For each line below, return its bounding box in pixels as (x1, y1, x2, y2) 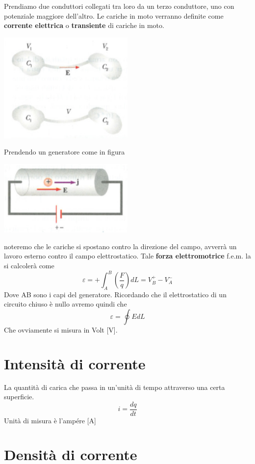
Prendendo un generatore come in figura (4, 147, 125, 157)
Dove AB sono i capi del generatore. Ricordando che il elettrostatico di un (4, 289, 227, 299)
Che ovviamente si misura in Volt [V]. (4, 325, 118, 335)
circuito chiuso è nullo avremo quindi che (4, 299, 127, 309)
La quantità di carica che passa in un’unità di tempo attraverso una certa (4, 382, 225, 392)
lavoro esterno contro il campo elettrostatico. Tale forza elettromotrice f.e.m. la (4, 251, 251, 261)
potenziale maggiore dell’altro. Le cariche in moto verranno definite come (4, 10, 224, 21)
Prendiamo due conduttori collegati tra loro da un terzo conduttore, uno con (4, 1, 234, 11)
